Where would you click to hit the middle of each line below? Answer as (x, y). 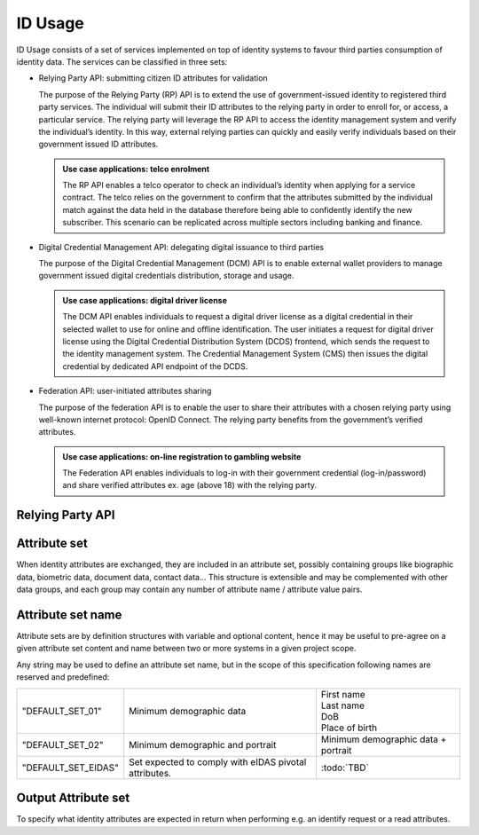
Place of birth (349, 728)
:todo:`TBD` (345, 768)
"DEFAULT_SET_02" (63, 744)
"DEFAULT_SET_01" (62, 711)
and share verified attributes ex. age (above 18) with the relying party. (189, 485)
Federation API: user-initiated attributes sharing (125, 391)
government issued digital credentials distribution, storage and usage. (166, 276)
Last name (343, 705)
